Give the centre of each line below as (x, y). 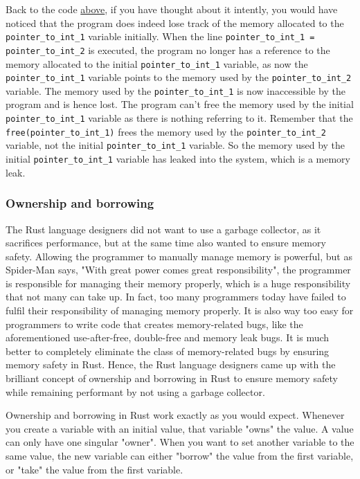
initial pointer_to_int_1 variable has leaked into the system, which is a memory (178, 159)
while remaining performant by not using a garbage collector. (135, 391)
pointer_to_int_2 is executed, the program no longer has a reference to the (168, 49)
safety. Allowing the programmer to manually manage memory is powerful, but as (179, 256)
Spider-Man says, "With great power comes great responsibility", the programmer (178, 270)
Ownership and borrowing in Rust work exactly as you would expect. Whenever (175, 415)
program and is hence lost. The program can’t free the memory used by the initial (180, 104)
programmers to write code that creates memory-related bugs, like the (154, 324)
